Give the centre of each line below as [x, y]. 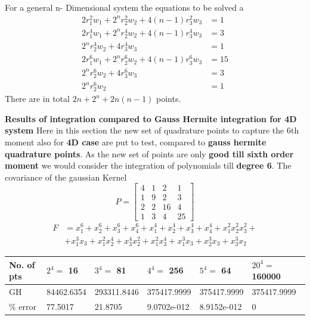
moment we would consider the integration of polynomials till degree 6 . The [148, 165]
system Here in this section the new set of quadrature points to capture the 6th [152, 130]
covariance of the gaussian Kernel [66, 177]
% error [23, 306]
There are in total [37, 99]
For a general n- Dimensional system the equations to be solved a [124, 7]
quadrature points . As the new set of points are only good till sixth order [149, 153]
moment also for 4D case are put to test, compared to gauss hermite [136, 142]
